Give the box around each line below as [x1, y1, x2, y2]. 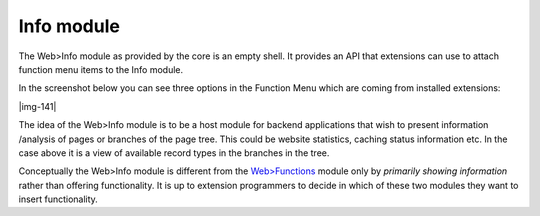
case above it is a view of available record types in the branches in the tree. [18, 146, 330, 159]
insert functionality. [18, 193, 99, 205]
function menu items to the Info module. [18, 63, 184, 75]
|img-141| [18, 100, 57, 112]
